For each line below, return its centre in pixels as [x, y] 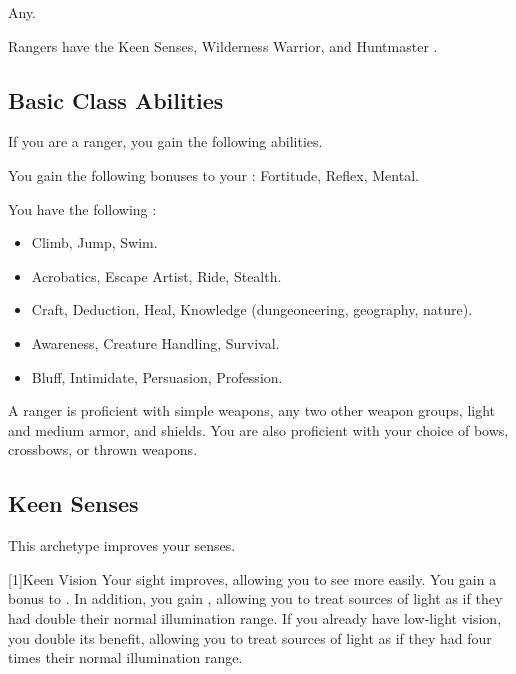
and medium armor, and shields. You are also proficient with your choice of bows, [258, 429]
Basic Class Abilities [116, 99]
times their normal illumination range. [125, 657]
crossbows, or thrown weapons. [103, 449]
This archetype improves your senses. [122, 545]
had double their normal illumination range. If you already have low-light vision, [255, 617]
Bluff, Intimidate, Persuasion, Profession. [157, 376]
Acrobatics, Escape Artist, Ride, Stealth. [156, 275]
